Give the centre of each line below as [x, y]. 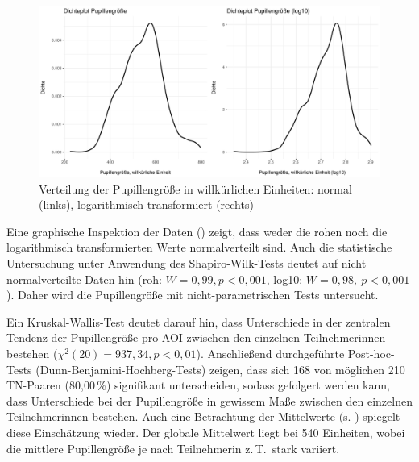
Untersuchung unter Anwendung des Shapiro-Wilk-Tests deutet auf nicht [187, 262]
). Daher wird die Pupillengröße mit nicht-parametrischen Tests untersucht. [193, 295]
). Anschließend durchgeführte [270, 353]
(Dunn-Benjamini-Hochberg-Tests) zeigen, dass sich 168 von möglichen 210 [220, 369]
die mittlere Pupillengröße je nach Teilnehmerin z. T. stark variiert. [173, 448]
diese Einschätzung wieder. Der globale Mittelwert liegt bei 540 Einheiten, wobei [206, 432]
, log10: [284, 279]
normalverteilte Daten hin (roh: [84, 279]
